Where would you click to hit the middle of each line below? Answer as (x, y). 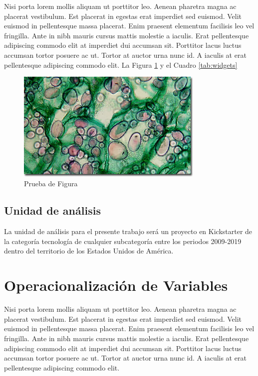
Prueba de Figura (51, 184)
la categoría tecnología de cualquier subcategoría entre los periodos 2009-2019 (123, 241)
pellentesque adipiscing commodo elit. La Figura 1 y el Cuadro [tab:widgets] (121, 64)
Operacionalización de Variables (116, 285)
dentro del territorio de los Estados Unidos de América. (89, 251)
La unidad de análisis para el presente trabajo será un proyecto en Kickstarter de (128, 231)
